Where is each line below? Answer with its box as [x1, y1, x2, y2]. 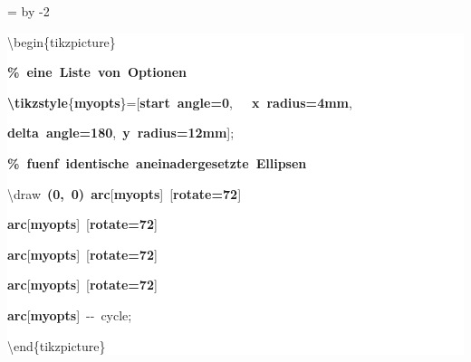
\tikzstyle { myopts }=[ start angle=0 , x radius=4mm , [7, 92, 352, 111]
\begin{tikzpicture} [7, 32, 116, 51]
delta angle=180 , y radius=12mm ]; [7, 123, 235, 142]
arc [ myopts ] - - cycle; [7, 305, 132, 324]
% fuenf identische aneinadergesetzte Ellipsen [7, 153, 307, 172]
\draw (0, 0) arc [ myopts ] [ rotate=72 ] [7, 184, 242, 203]
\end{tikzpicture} [7, 336, 106, 355]
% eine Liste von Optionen [7, 62, 187, 81]
